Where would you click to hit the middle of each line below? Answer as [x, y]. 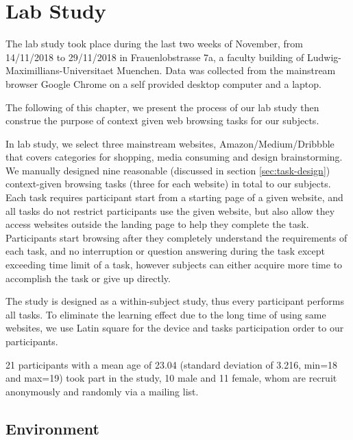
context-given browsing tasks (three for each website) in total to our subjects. [168, 184]
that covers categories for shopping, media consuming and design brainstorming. [174, 157]
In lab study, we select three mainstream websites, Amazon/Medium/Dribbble [170, 143]
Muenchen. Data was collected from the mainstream [226, 70]
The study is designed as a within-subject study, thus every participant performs [175, 301]
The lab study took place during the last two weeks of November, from [154, 44]
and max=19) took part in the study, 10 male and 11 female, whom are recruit [171, 378]
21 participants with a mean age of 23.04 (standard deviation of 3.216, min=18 [172, 364]
